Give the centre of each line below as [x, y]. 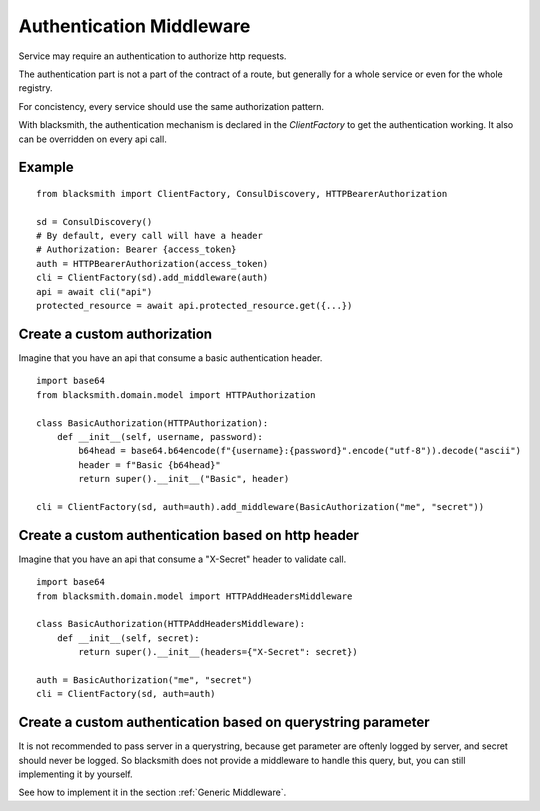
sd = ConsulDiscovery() [94, 221]
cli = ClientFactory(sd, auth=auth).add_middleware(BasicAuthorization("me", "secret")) [260, 506]
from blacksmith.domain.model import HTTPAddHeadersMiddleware [194, 596]
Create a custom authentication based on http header [189, 535]
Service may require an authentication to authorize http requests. [152, 56]
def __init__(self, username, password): [160, 436]
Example [46, 167]
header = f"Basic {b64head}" [150, 464]
